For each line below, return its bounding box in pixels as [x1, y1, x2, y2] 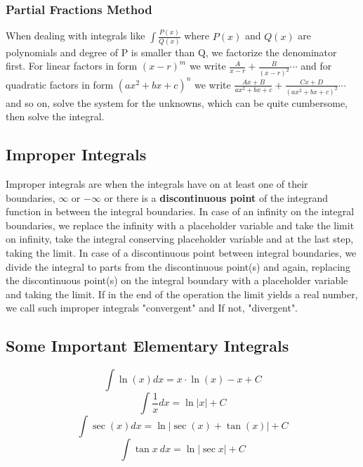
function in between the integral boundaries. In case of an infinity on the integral [6, 204, 355, 219]
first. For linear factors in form [6, 58, 138, 73]
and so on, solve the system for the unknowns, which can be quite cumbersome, [6, 95, 348, 110]
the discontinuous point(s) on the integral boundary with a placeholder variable [6, 273, 348, 288]
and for [301, 58, 332, 73]
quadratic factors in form [6, 77, 114, 91]
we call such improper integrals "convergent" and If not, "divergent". [6, 300, 298, 315]
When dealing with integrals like [6, 28, 145, 43]
